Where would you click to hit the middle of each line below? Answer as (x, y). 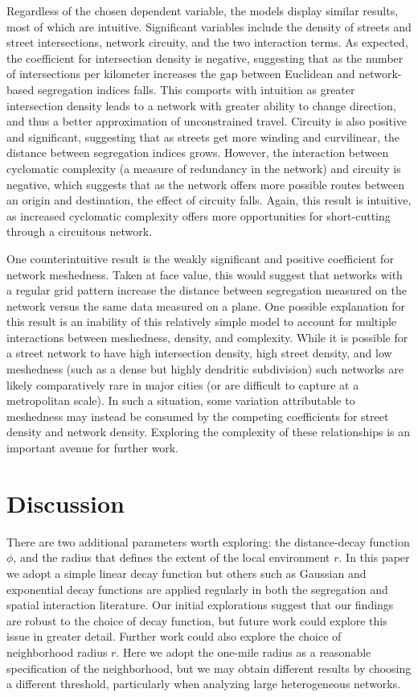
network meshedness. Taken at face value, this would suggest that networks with (205, 274)
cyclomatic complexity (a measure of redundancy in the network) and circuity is (204, 168)
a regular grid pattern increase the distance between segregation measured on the (207, 290)
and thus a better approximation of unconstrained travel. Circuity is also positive (207, 121)
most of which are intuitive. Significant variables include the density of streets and (209, 26)
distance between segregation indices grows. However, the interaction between (198, 153)
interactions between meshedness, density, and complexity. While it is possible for (207, 337)
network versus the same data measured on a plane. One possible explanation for (206, 305)
